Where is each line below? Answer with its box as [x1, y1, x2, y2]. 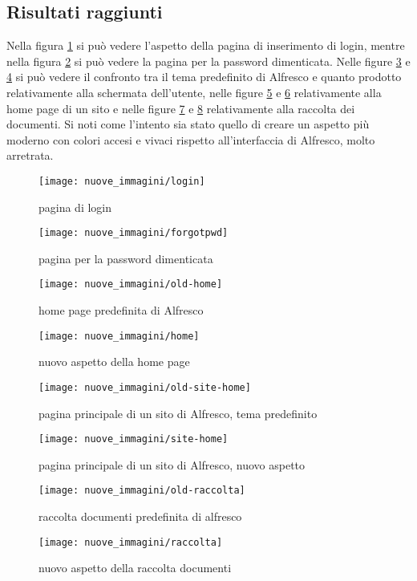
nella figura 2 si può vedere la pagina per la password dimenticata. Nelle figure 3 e [6, 52, 411, 69]
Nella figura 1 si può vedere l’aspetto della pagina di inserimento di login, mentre [6, 37, 405, 54]
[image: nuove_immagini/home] [38, 330, 200, 342]
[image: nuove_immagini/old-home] [38, 278, 223, 290]
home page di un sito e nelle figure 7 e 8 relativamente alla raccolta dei [6, 100, 355, 116]
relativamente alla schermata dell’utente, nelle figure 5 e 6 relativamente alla [6, 83, 382, 100]
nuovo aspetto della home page [38, 353, 190, 370]
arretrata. [6, 147, 54, 164]
